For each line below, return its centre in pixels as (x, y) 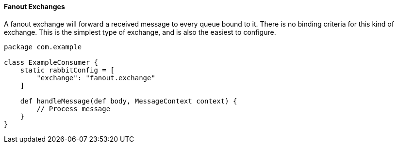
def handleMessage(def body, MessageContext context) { (129, 101)
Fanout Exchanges (34, 7)
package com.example (43, 47)
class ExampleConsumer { (51, 62)
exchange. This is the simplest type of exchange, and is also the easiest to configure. (140, 32)
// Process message (74, 109)
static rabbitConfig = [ (67, 70)
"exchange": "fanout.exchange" (96, 78)
